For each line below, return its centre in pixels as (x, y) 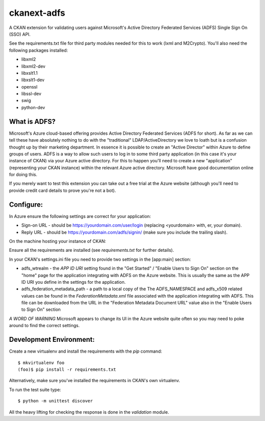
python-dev (33, 107)
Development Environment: (52, 340)
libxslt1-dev (33, 80)
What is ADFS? (32, 121)
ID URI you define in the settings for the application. (74, 282)
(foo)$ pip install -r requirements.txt (67, 369)
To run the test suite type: (35, 390)
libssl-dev (31, 94)
